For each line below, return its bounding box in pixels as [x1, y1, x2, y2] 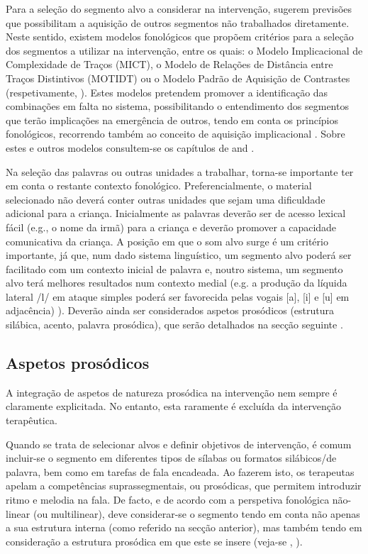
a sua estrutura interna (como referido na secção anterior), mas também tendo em [6, 520, 362, 535]
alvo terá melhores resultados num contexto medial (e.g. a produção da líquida [6, 275, 347, 290]
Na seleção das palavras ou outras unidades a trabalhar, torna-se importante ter [6, 164, 354, 179]
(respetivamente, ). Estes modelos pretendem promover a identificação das [6, 84, 328, 99]
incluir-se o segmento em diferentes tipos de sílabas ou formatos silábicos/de [6, 450, 337, 465]
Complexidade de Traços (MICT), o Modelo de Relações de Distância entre [6, 57, 333, 72]
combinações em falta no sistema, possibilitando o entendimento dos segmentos [6, 99, 349, 113]
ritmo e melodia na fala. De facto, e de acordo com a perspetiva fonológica [6, 492, 330, 507]
